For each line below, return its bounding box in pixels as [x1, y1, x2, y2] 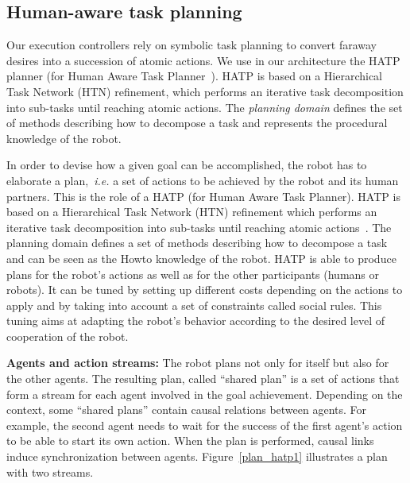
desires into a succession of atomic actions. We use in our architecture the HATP [6, 52, 400, 68]
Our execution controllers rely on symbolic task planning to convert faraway [6, 37, 377, 53]
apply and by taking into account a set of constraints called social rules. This [6, 296, 382, 313]
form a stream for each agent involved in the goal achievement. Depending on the [6, 385, 403, 402]
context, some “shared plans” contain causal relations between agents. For [6, 401, 367, 418]
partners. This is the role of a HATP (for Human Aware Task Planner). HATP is [6, 187, 400, 204]
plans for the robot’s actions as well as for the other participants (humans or [6, 265, 379, 282]
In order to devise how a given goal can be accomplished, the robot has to [6, 156, 367, 173]
